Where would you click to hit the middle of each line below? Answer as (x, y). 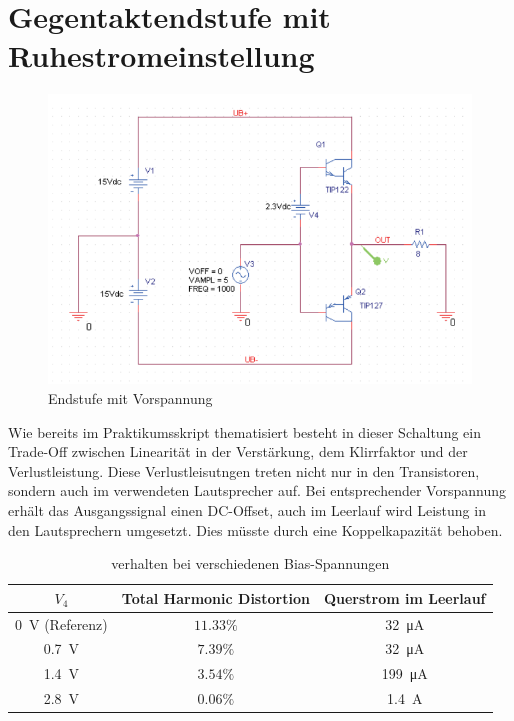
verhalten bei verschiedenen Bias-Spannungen (250, 563)
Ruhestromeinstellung (161, 55)
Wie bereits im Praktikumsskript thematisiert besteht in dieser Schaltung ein (244, 431)
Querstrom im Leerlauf (404, 597)
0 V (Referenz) (61, 623)
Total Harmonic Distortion (215, 597)
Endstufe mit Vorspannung (130, 397)
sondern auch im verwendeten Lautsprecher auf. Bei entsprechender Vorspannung (257, 490)
